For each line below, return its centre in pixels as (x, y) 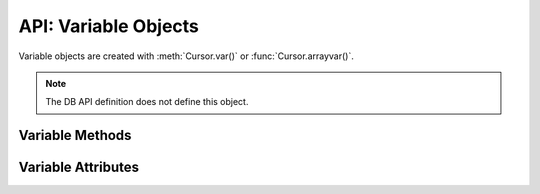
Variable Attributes (79, 167)
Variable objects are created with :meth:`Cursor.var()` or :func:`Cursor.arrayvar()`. (186, 56)
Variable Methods (75, 135)
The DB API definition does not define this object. (147, 102)
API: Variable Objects (109, 26)
